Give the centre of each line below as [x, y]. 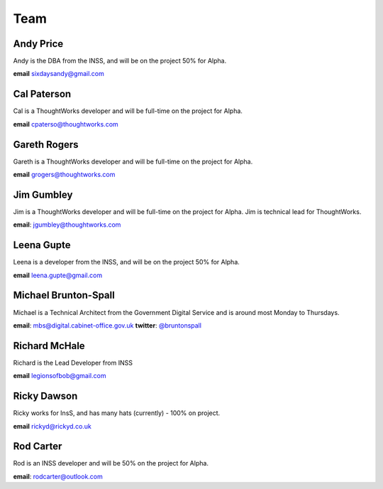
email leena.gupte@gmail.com [58, 275]
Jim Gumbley [43, 194]
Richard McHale [49, 346]
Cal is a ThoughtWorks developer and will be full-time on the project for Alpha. [128, 111]
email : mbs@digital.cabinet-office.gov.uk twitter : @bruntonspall [107, 325]
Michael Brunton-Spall [64, 295]
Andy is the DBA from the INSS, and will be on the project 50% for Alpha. [120, 61]
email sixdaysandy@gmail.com [59, 74]
